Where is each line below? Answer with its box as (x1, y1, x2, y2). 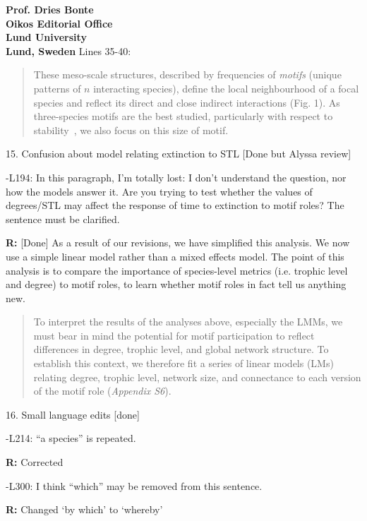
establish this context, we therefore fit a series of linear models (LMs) (33, 356, 334, 371)
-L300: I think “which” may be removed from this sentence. (6, 478, 263, 493)
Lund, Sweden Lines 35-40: (6, 43, 131, 58)
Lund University (6, 30, 87, 44)
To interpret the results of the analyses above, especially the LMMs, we (33, 314, 343, 329)
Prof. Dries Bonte (6, 2, 94, 16)
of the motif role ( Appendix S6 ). (33, 383, 172, 398)
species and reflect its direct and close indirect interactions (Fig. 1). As (33, 95, 340, 109)
